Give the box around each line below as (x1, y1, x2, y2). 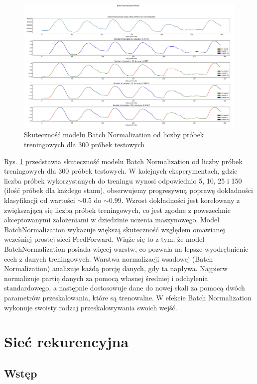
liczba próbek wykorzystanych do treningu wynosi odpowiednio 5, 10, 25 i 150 (4, 175, 242, 186)
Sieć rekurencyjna (4, 331, 129, 352)
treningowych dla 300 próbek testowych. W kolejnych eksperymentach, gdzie (4, 166, 238, 176)
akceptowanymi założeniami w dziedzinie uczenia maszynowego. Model (4, 214, 220, 225)
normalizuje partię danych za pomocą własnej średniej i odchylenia (4, 273, 208, 283)
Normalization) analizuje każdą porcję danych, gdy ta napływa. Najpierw (4, 263, 228, 274)
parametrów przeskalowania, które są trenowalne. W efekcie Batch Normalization (4, 292, 252, 302)
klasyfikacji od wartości (4, 195, 75, 205)
